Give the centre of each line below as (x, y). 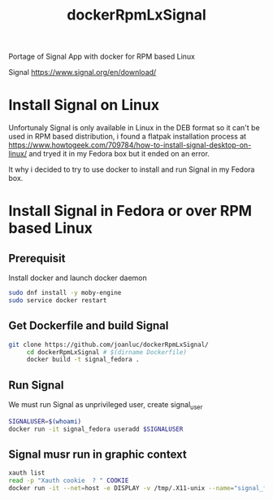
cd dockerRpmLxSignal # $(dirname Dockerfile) (106, 352)
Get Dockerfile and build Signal (89, 326)
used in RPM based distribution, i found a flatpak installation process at (127, 137)
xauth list (27, 473)
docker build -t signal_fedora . (83, 360)
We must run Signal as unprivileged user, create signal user (106, 406)
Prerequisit (37, 258)
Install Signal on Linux (84, 105)
